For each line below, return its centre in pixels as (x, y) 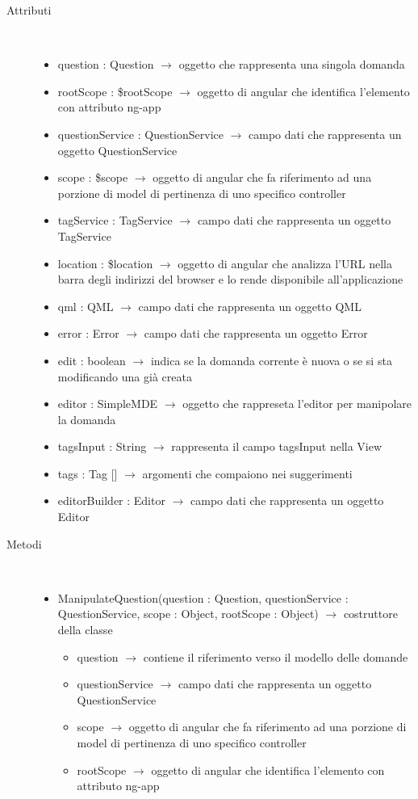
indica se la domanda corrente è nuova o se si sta (271, 360)
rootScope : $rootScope (115, 91)
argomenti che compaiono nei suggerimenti (247, 473)
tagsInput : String (102, 446)
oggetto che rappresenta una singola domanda (292, 64)
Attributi (29, 10)
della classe (85, 630)
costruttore (370, 614)
